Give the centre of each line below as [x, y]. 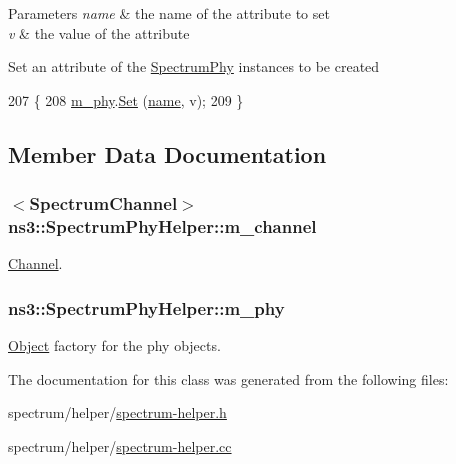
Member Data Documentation [167, 153]
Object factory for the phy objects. [114, 345]
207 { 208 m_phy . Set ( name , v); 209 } [126, 99]
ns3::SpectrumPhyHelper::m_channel [162, 226]
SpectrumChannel [103, 203]
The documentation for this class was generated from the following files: [228, 378]
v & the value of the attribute [99, 32]
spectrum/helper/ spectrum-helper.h [117, 412]
